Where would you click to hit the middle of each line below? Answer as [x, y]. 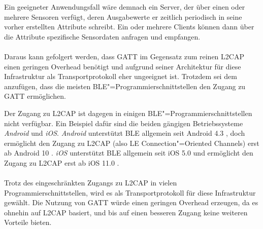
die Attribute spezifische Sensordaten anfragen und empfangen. [102, 36]
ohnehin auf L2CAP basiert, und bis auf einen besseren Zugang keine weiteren [126, 212]
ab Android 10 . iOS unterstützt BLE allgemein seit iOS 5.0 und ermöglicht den [129, 153]
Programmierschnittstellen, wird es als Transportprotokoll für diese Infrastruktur [130, 192]
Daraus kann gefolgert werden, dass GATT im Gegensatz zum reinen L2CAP [124, 56]
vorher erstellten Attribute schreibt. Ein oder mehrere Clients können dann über [129, 27]
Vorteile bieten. [28, 222]
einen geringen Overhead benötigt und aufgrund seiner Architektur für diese [123, 66]
